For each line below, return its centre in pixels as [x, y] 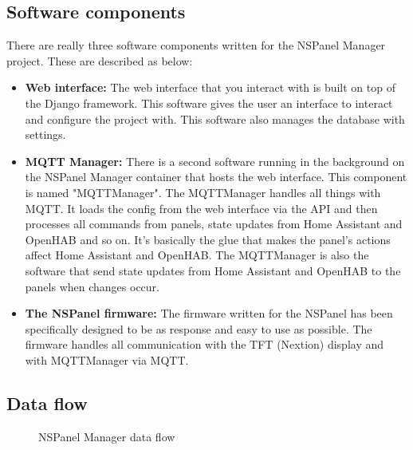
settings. [45, 134]
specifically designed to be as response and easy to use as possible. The [199, 328]
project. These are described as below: [100, 60]
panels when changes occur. [92, 286]
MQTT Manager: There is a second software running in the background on [215, 161]
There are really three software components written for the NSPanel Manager [196, 45]
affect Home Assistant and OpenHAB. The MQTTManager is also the [197, 255]
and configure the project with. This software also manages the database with [215, 118]
